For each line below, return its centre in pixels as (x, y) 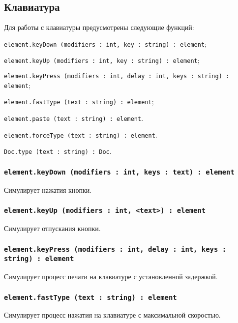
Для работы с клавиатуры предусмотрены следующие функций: (99, 27)
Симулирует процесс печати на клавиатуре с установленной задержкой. (111, 277)
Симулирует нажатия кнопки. (48, 190)
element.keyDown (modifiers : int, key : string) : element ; (105, 44)
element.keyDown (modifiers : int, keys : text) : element (119, 172)
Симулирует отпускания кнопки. (52, 228)
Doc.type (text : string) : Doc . (58, 151)
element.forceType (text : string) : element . (81, 134)
